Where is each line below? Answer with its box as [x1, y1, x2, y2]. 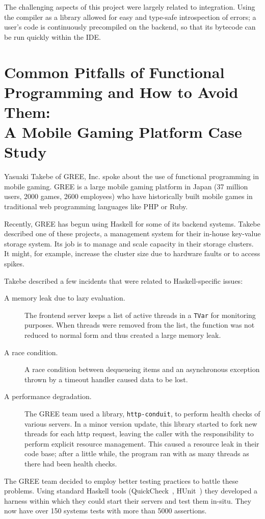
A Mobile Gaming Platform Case [4, 121, 242, 142]
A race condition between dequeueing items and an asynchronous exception [24, 364, 260, 375]
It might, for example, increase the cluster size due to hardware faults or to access [4, 248, 260, 259]
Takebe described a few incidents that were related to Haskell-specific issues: [4, 275, 243, 286]
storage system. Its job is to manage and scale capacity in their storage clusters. [4, 238, 254, 249]
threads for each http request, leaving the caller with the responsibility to [24, 428, 254, 439]
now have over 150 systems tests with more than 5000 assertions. [4, 505, 207, 516]
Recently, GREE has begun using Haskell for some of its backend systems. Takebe [4, 218, 260, 229]
